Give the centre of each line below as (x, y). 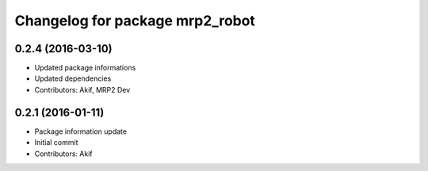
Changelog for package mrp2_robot (135, 21)
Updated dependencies (73, 78)
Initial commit (56, 142)
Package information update (80, 131)
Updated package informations (85, 68)
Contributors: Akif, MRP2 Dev (82, 89)
